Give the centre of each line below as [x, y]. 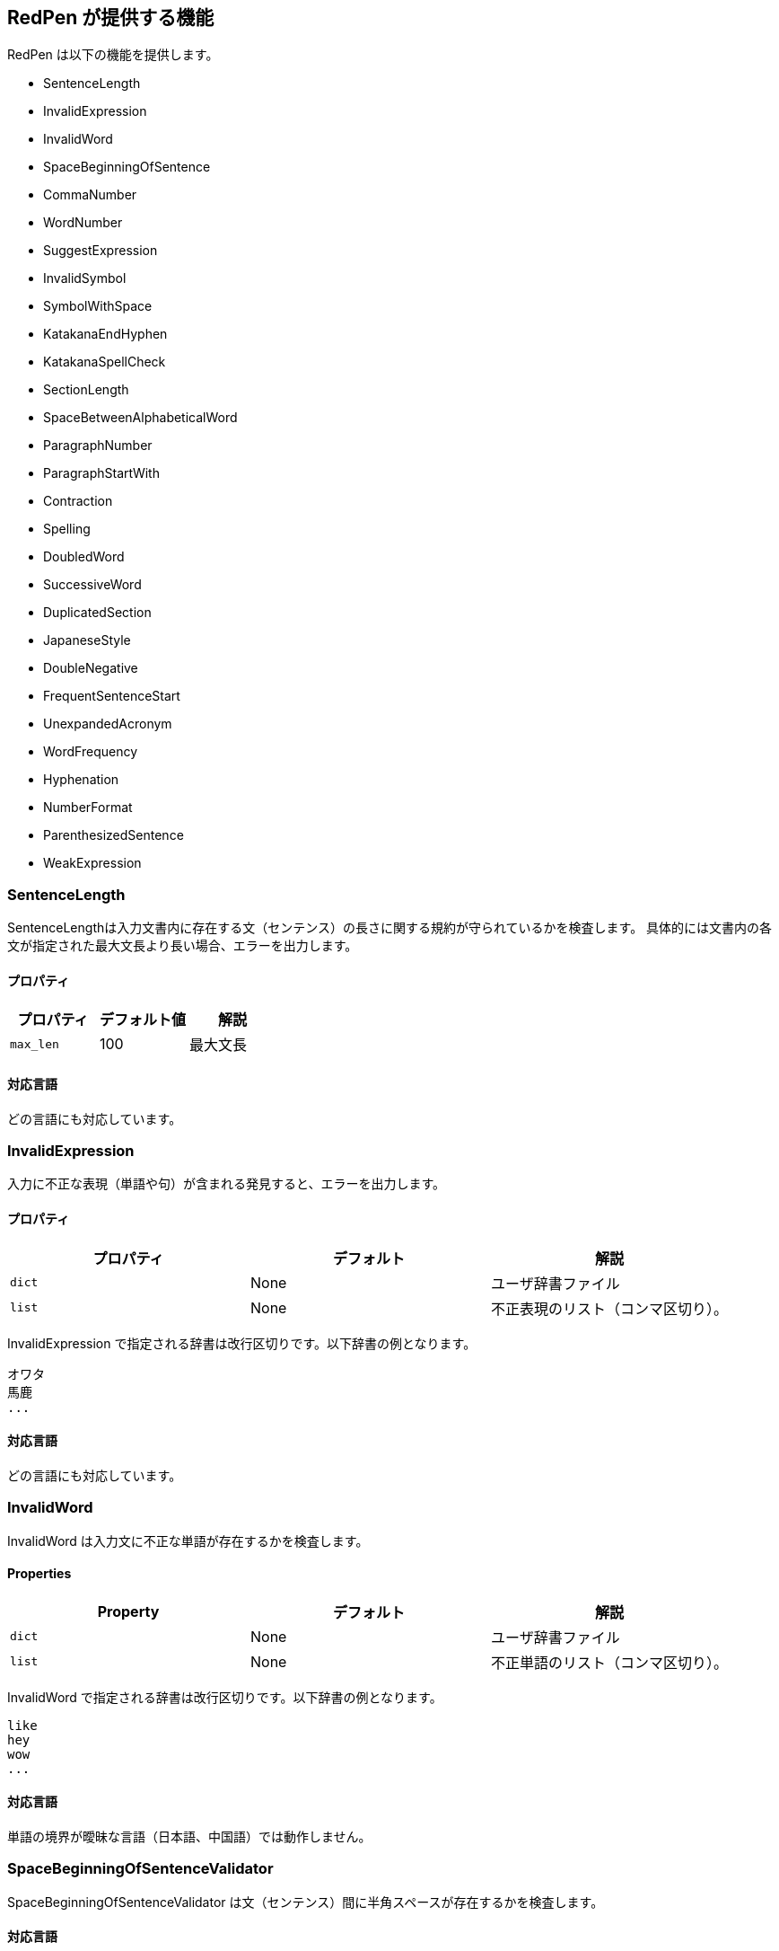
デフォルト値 [143, 1020]
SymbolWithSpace [98, 306]
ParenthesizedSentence [114, 835]
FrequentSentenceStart [112, 696]
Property [128, 1611]
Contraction [78, 501]
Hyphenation [81, 780]
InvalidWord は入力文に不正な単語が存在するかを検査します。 [188, 1540]
